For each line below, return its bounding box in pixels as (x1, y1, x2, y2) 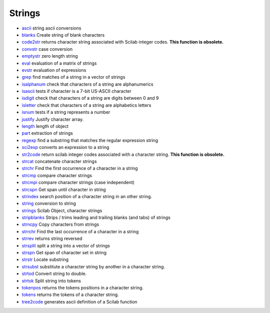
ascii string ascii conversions (21, 25, 81, 31)
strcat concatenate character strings (21, 158, 97, 164)
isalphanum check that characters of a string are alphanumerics (21, 81, 153, 87)
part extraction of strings (21, 130, 73, 136)
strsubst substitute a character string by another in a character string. (21, 263, 165, 269)
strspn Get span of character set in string (21, 250, 107, 256)
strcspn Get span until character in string (21, 186, 106, 193)
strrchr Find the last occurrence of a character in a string (21, 228, 139, 234)
